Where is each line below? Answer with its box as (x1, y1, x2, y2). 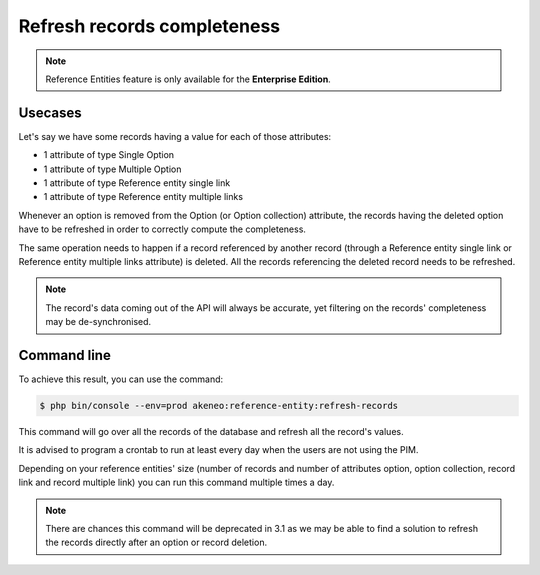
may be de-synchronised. (45, 316, 152, 328)
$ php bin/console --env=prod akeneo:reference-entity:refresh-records (39, 400, 399, 412)
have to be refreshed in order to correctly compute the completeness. (18, 223, 307, 235)
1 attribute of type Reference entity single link (43, 177, 231, 189)
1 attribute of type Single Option (43, 149, 175, 161)
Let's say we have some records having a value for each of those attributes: (18, 130, 332, 142)
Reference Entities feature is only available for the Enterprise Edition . (45, 73, 332, 85)
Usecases (18, 104, 82, 121)
